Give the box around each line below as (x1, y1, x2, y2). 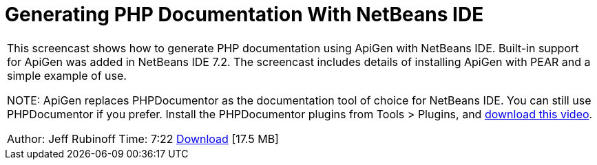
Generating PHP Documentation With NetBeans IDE (5, 3, 484, 26)
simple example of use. (7, 68, 127, 82)
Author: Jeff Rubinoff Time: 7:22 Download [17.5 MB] (7, 131, 279, 146)
